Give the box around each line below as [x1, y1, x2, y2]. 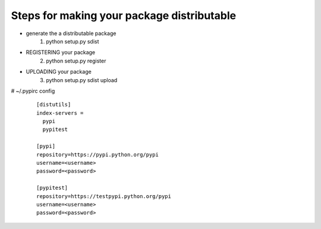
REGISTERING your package [26, 49, 96, 56]
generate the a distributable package [26, 30, 117, 37]
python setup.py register [46, 57, 106, 64]
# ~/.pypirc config [11, 87, 55, 95]
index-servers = [36, 109, 84, 116]
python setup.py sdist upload [46, 76, 118, 83]
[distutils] [36, 101, 71, 108]
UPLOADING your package [26, 68, 92, 76]
